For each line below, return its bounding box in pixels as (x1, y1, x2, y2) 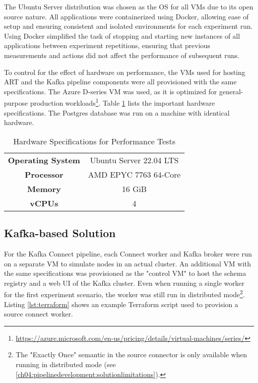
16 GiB (122, 183, 147, 194)
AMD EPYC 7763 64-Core (88, 168, 181, 180)
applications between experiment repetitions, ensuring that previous (4, 40, 210, 51)
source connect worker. (4, 309, 73, 319)
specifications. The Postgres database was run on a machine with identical (4, 107, 230, 118)
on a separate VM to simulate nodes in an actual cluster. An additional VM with (4, 258, 251, 268)
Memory (27, 183, 61, 194)
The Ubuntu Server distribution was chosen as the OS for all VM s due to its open (4, 1, 254, 11)
